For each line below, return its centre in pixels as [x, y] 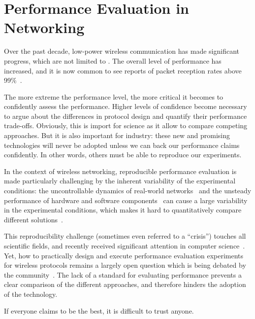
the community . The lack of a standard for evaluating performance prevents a [123, 274]
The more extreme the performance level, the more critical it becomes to [114, 96]
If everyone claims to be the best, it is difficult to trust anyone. [99, 310]
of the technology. [31, 294]
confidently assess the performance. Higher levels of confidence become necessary [126, 106]
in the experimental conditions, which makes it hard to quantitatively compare [123, 210]
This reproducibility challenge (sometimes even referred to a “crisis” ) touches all [125, 236]
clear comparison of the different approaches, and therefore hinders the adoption [125, 284]
